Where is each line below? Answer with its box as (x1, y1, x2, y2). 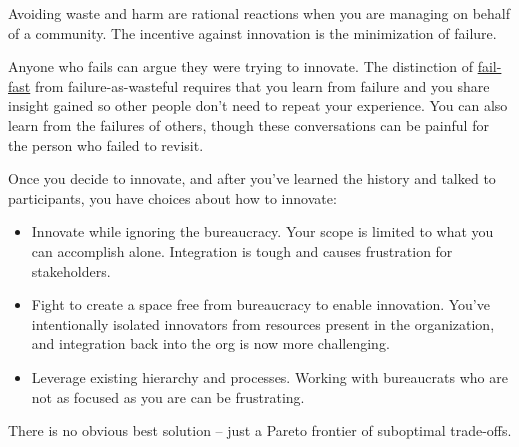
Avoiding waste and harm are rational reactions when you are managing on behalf (8, 3, 511, 23)
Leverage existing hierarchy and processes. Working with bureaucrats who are (31, 366, 508, 387)
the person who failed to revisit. (8, 134, 204, 155)
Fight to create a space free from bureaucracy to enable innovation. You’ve (31, 294, 490, 315)
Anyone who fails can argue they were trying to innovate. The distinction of (8, 56, 473, 77)
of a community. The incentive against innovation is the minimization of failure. (8, 22, 497, 43)
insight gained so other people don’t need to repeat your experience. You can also (8, 95, 508, 116)
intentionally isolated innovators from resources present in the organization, (31, 313, 495, 334)
